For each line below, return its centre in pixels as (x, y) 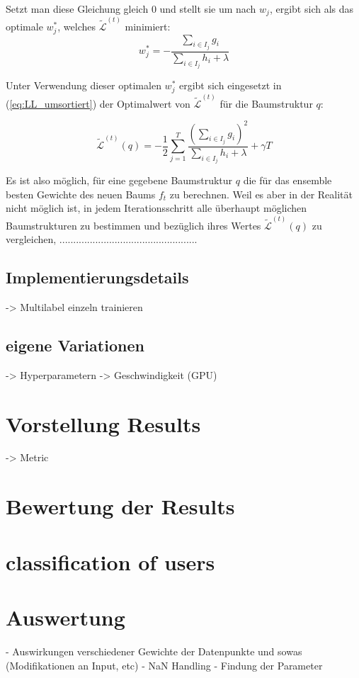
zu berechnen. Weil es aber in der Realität (261, 194)
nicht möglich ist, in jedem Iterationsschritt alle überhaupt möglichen (156, 208)
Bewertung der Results (120, 506)
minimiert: (148, 27)
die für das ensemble (287, 180)
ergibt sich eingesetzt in (230, 85)
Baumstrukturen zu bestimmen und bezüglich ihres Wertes (133, 225)
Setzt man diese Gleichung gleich (77, 9)
